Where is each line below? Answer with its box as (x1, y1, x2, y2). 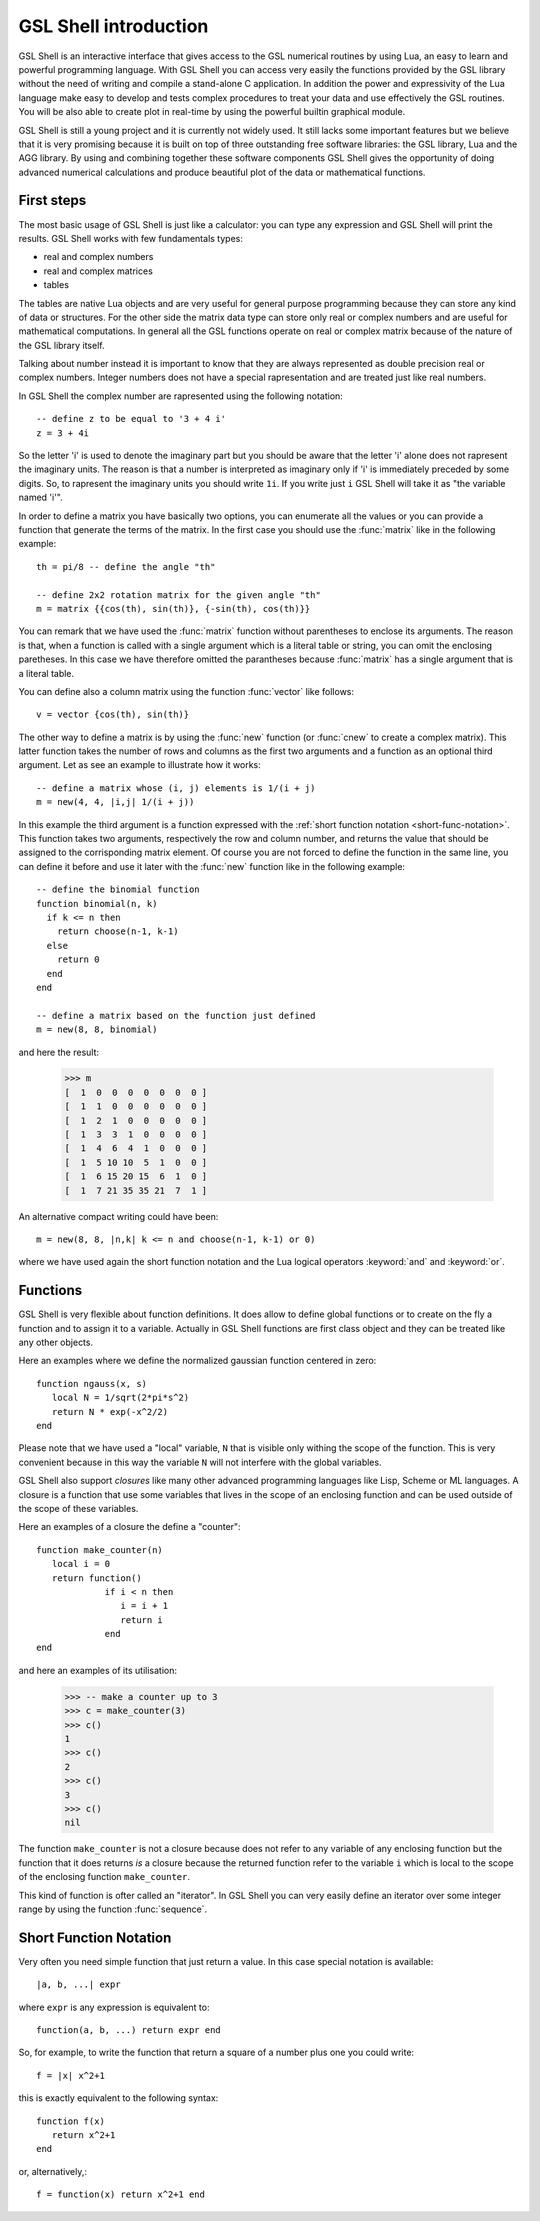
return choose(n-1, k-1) (56, 926, 179, 937)
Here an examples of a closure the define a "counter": (18, 1521, 241, 1533)
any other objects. (18, 1336, 94, 1349)
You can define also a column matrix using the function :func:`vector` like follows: (18, 685, 355, 697)
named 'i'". (18, 491, 64, 504)
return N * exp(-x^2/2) (51, 1406, 169, 1417)
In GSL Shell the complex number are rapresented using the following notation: (18, 390, 344, 402)
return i (120, 1614, 164, 1625)
